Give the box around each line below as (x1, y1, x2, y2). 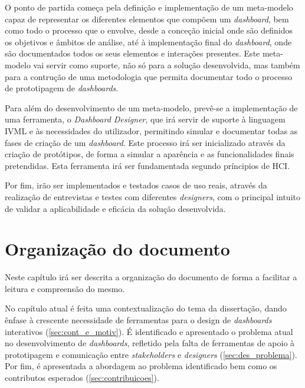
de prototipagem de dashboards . (5, 82, 119, 94)
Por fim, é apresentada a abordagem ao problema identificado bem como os (5, 360, 277, 372)
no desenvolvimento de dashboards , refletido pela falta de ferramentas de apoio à (5, 337, 295, 349)
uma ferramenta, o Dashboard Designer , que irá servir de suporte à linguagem (5, 113, 286, 125)
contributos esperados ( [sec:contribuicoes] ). (5, 371, 159, 383)
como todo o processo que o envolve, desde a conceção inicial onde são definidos (5, 24, 293, 37)
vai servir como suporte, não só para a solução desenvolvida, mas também (33, 58, 300, 71)
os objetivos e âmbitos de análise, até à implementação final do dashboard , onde (5, 35, 292, 48)
